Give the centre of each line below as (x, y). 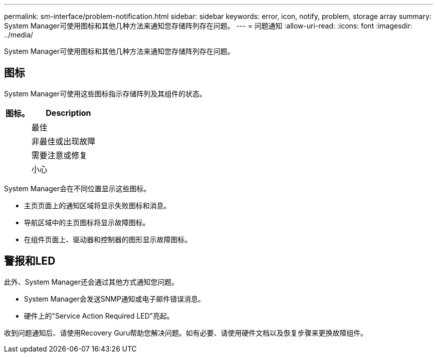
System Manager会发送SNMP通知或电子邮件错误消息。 (114, 299)
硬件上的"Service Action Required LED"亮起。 (99, 316)
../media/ (19, 35)
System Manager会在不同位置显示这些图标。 (77, 188)
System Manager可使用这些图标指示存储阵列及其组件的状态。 (105, 93)
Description (68, 113)
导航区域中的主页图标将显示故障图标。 (87, 222)
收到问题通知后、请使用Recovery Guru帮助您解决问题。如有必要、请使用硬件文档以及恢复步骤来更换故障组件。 (186, 333)
